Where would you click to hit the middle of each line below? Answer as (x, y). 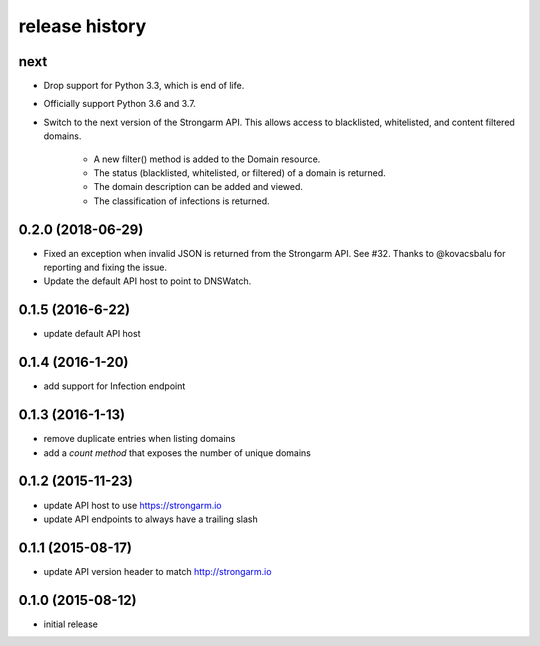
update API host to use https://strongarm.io (132, 505)
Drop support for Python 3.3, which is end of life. (144, 86)
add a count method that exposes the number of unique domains (177, 452)
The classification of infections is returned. (181, 201)
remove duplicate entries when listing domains (139, 439)
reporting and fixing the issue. (105, 267)
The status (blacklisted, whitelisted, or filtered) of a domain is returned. (239, 173)
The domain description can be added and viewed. (198, 187)
